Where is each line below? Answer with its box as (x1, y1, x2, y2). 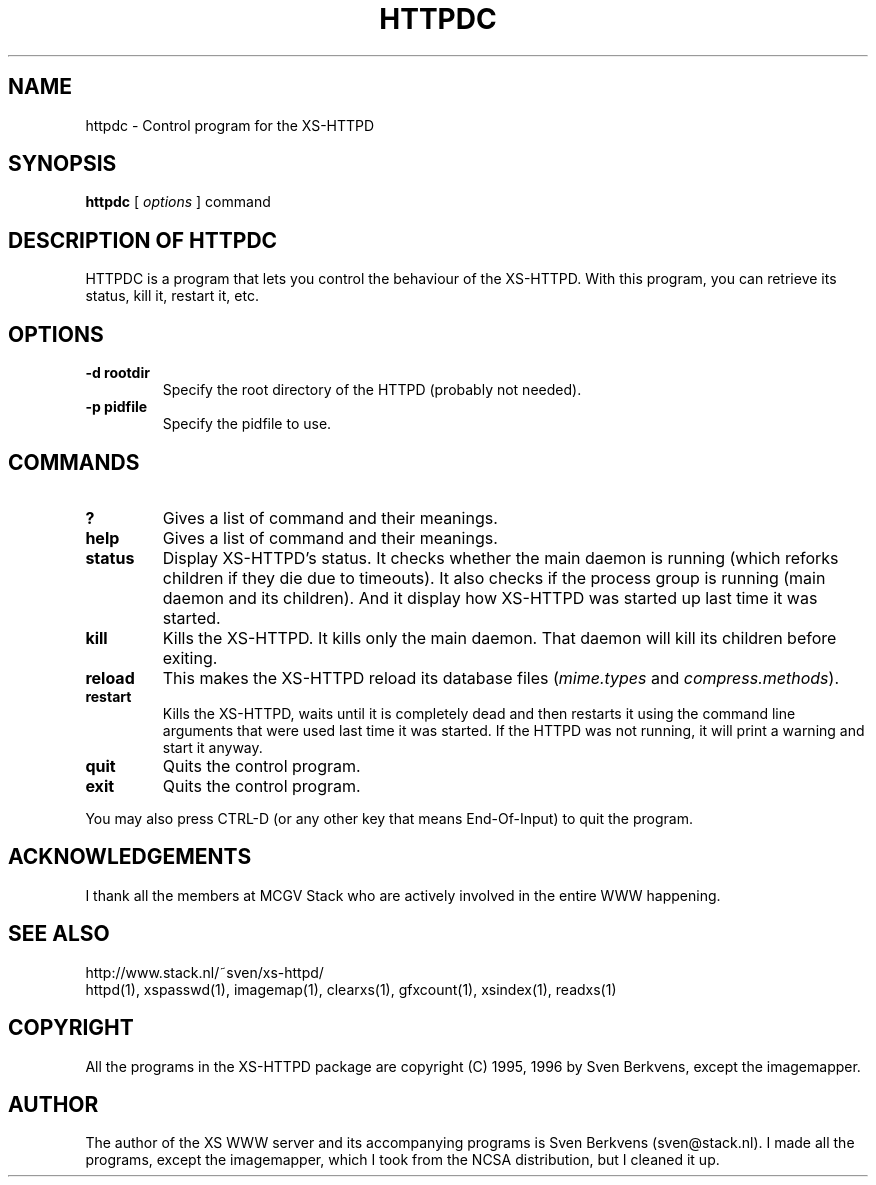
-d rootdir (85, 364, 150, 382)
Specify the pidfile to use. (162, 415, 332, 433)
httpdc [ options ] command (85, 193, 271, 211)
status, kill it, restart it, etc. (85, 287, 259, 305)
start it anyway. (162, 738, 263, 756)
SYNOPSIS (8, 151, 117, 177)
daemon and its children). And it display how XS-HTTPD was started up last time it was (162, 587, 818, 608)
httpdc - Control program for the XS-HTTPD (85, 116, 375, 134)
